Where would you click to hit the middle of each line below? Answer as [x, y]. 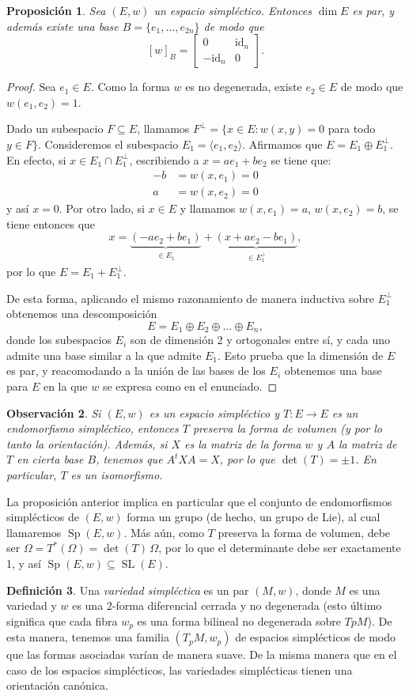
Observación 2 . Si [54, 412]
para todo [352, 129]
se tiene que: [301, 159]
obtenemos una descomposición [82, 314]
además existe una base [62, 26]
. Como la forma [130, 87]
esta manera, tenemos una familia [88, 637]
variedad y [32, 605]
